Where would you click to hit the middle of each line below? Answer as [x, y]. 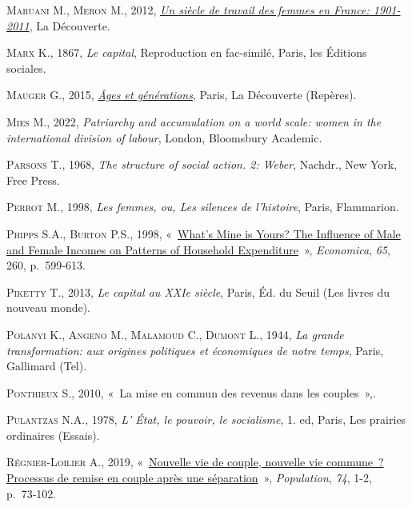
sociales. [26, 68]
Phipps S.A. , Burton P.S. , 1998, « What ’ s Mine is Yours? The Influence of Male [204, 233]
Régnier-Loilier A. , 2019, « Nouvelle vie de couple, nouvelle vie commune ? [195, 462]
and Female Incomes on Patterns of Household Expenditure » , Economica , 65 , [198, 249]
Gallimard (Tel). [47, 366]
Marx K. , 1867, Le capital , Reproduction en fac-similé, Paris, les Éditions [187, 52]
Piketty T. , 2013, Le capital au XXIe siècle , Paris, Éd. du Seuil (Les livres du [198, 291]
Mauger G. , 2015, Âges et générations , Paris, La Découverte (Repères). [182, 95]
